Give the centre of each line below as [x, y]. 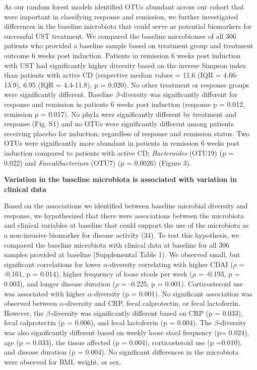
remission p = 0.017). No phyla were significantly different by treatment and [120, 114]
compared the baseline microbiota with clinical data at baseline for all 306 [117, 244]
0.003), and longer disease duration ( [60, 284]
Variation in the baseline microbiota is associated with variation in [121, 179]
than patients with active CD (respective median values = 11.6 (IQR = [113, 75]
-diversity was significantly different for [178, 94]
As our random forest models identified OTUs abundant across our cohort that [124, 6]
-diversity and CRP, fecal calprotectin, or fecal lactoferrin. [152, 303]
